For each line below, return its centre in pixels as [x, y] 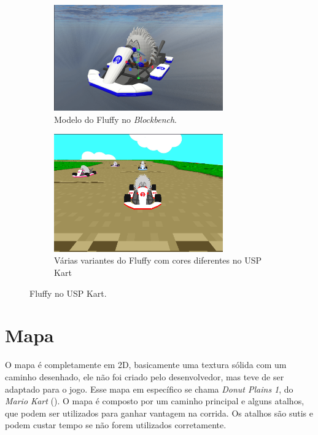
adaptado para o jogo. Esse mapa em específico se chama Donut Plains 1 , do [149, 389]
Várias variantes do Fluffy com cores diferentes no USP [158, 260]
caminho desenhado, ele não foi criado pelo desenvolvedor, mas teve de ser [145, 376]
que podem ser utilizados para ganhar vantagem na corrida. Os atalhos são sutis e [159, 413]
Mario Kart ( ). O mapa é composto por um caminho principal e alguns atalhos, [155, 401]
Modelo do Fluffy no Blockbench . [116, 119]
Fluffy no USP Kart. [68, 293]
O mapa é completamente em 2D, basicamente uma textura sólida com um [146, 365]
